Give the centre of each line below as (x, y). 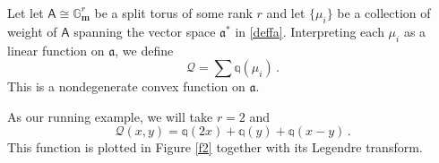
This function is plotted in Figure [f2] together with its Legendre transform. (215, 147)
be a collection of (384, 12)
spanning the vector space (145, 31)
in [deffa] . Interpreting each (310, 31)
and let (286, 12)
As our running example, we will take (110, 116)
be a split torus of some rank (173, 12)
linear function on (56, 50)
